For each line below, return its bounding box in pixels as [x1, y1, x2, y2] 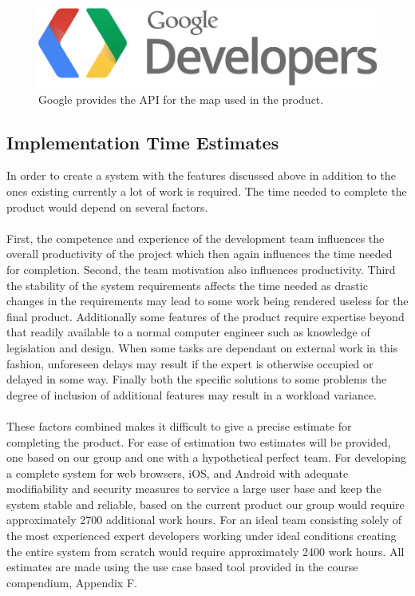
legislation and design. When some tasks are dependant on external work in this [6, 339, 398, 356]
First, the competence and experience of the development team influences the [6, 229, 385, 246]
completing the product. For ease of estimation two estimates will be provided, [6, 433, 391, 450]
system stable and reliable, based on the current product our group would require [6, 495, 405, 512]
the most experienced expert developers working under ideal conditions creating [6, 527, 397, 544]
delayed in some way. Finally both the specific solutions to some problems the [6, 371, 387, 387]
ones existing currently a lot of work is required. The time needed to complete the [6, 183, 407, 199]
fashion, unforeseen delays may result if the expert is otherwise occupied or [6, 355, 373, 372]
